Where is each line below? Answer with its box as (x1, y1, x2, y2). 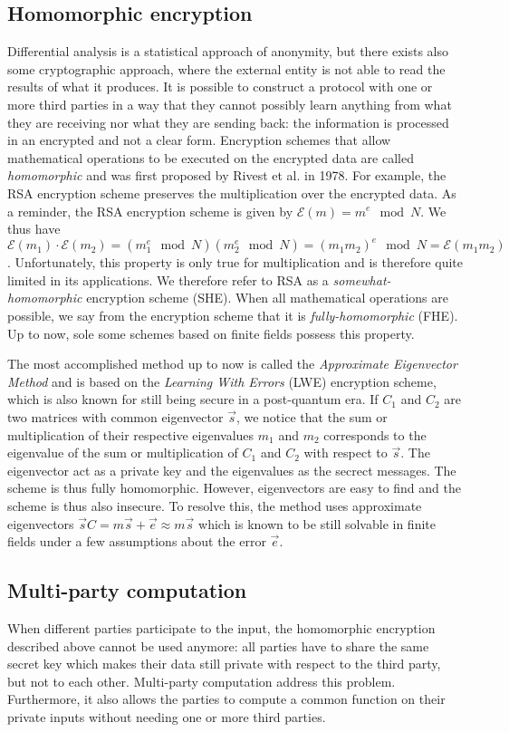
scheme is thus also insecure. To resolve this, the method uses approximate (7, 496, 422, 515)
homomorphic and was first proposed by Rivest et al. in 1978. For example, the (7, 166, 447, 185)
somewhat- (332, 270, 391, 289)
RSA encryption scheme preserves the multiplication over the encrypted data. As (7, 183, 456, 202)
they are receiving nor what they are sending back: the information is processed (7, 112, 449, 131)
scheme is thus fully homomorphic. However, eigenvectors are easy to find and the (7, 478, 461, 497)
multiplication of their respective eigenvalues (7, 425, 254, 444)
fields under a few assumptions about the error (7, 532, 266, 551)
